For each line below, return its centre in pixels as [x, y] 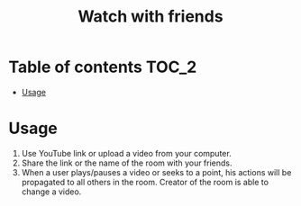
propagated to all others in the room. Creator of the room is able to [145, 182]
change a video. [51, 192]
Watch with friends [150, 17]
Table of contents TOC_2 [103, 67]
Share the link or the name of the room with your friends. [127, 163]
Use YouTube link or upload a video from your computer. [126, 153]
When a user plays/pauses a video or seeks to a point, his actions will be [156, 172]
